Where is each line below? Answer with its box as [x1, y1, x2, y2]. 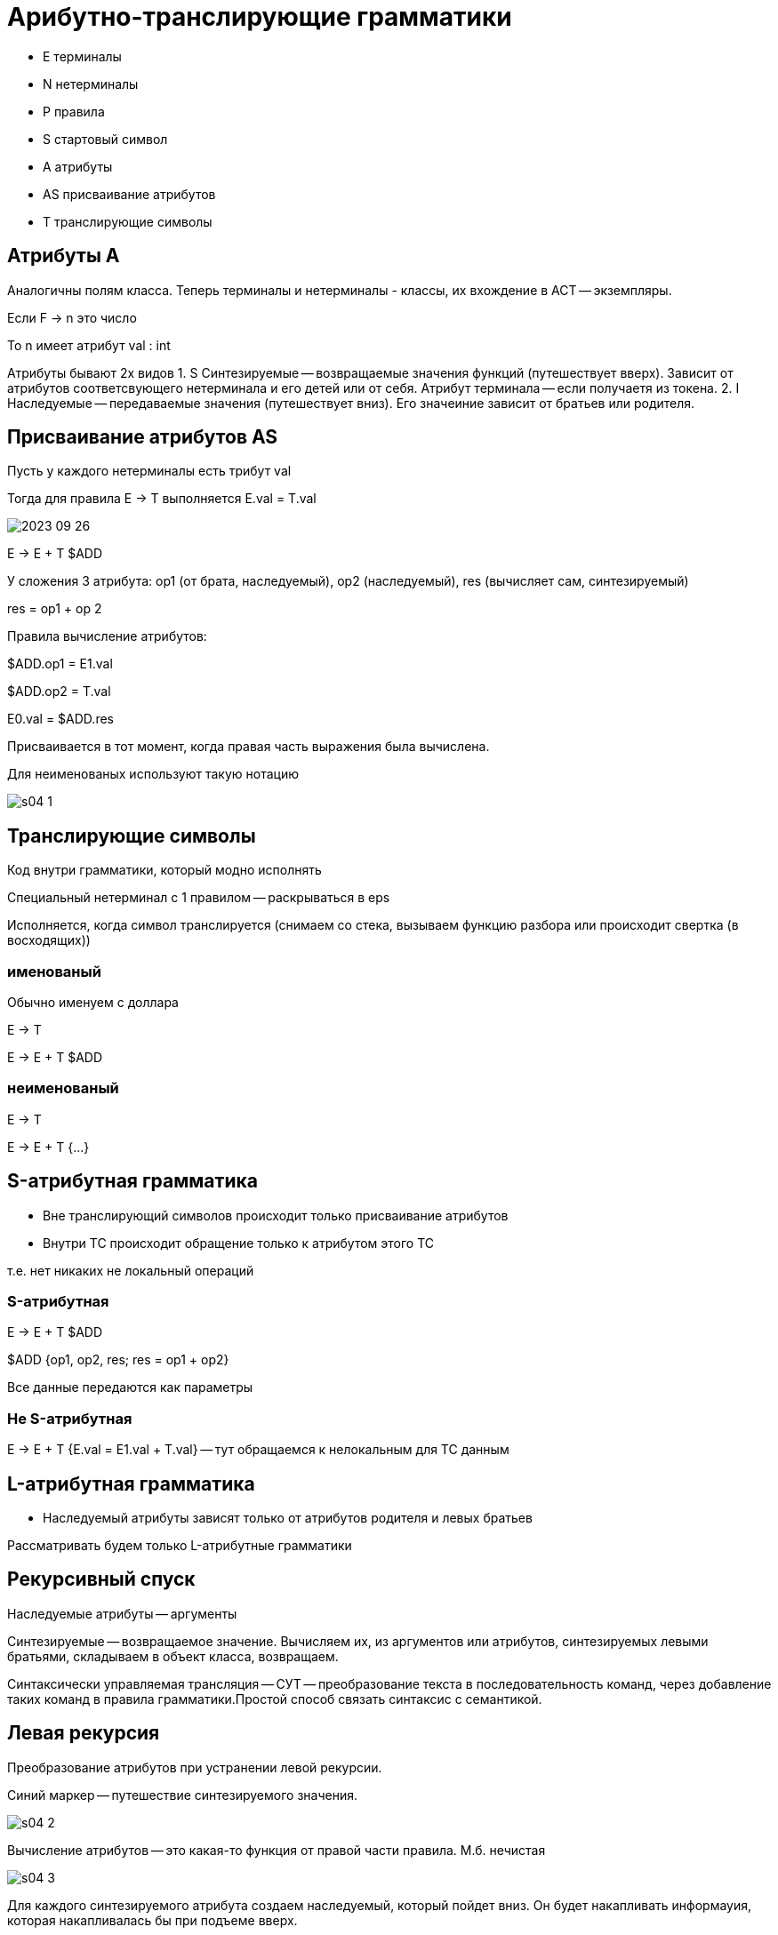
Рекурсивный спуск [7, 1568, 196, 1591]
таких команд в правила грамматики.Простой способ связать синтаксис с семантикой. [7, 1691, 542, 1707]
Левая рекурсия [7, 1722, 160, 1745]
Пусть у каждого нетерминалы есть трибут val [7, 463, 292, 479]
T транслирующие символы [43, 213, 213, 229]
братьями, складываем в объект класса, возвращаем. [7, 1648, 339, 1664]
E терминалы [43, 48, 122, 64]
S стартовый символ [43, 131, 168, 147]
